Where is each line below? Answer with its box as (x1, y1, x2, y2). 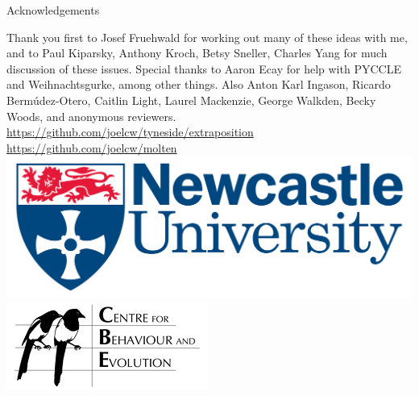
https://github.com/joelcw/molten (6, 139, 177, 156)
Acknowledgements (6, 2, 100, 18)
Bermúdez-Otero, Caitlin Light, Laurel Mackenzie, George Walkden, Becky (6, 91, 376, 108)
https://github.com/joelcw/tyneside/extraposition (6, 123, 254, 140)
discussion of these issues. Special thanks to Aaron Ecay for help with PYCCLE (6, 60, 401, 77)
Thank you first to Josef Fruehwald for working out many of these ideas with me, (6, 28, 408, 45)
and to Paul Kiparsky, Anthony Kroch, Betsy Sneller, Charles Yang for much (6, 44, 388, 61)
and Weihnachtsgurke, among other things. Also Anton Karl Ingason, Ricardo (6, 76, 391, 93)
